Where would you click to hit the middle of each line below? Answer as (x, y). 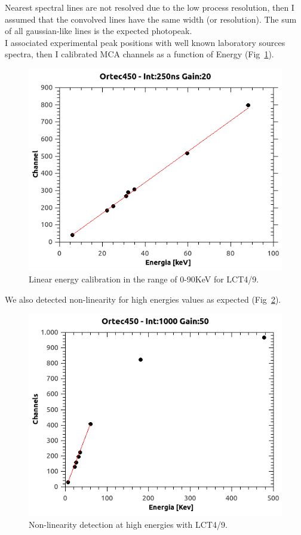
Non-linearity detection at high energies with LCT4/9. (128, 524)
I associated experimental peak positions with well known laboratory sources (145, 42)
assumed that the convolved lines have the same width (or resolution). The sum (151, 19)
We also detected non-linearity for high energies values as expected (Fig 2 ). (143, 299)
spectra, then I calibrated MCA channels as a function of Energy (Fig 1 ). (139, 54)
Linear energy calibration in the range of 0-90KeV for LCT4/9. (144, 279)
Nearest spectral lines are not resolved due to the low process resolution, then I (150, 7)
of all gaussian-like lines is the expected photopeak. (99, 31)
